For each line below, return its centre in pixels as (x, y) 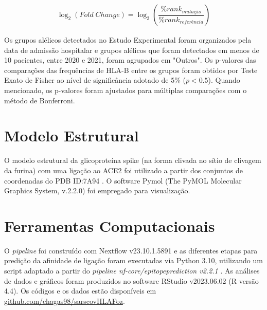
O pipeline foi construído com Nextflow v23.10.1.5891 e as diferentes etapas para (131, 250)
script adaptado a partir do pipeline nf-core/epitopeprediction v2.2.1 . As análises (132, 270)
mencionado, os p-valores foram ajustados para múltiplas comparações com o (126, 90)
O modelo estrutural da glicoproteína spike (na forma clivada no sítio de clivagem (133, 160)
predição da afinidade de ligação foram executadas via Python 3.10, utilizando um (133, 260)
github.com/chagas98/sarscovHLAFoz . (65, 300)
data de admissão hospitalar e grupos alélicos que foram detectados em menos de (132, 50)
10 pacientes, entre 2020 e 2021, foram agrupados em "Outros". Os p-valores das (130, 60)
